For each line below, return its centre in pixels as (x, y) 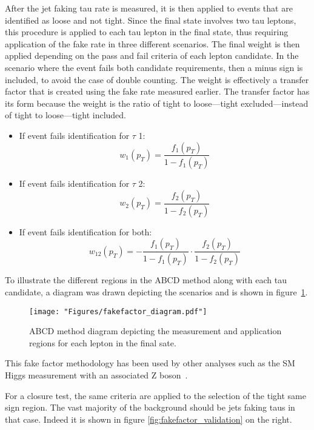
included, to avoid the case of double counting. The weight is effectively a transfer (157, 79)
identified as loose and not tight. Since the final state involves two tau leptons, (151, 20)
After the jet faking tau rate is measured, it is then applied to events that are (149, 8)
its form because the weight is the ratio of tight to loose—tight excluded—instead (157, 103)
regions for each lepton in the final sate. (103, 342)
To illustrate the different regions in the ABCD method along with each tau (146, 280)
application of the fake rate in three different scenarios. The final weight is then (152, 43)
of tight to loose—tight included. (65, 115)
